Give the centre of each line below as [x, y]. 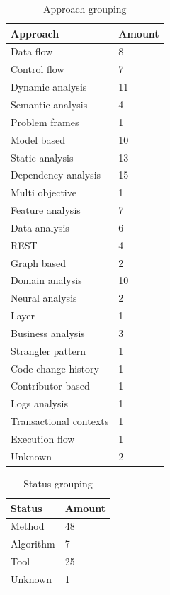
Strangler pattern [48, 350]
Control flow [38, 69]
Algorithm [33, 544]
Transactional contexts [60, 421]
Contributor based [50, 386]
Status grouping [58, 483]
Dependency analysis [56, 175]
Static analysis [42, 157]
